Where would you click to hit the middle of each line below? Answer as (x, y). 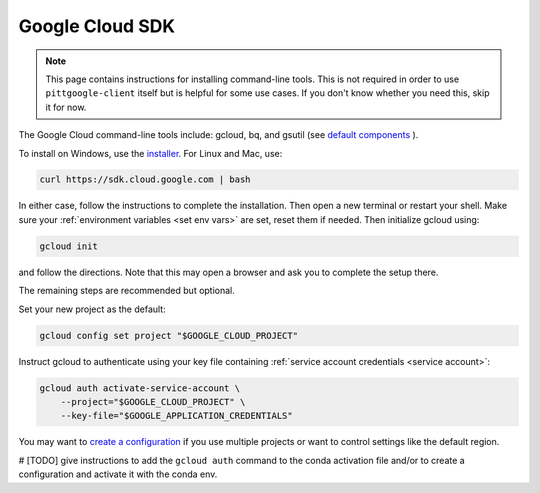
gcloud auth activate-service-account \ (139, 388)
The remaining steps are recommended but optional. (126, 291)
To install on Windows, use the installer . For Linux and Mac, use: (150, 153)
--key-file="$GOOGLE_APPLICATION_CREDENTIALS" (177, 416)
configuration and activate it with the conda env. (118, 474)
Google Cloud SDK (96, 26)
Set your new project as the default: (92, 309)
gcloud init (69, 246)
